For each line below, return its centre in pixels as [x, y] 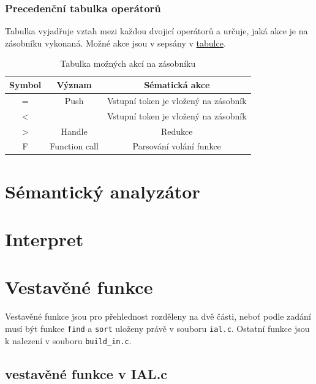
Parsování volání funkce [177, 146]
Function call [74, 146]
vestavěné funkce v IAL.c [86, 373]
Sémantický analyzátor [103, 191]
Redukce [177, 131]
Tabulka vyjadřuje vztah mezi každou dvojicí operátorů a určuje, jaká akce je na [156, 31]
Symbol [25, 85]
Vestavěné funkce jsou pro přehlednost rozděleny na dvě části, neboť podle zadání [158, 316]
